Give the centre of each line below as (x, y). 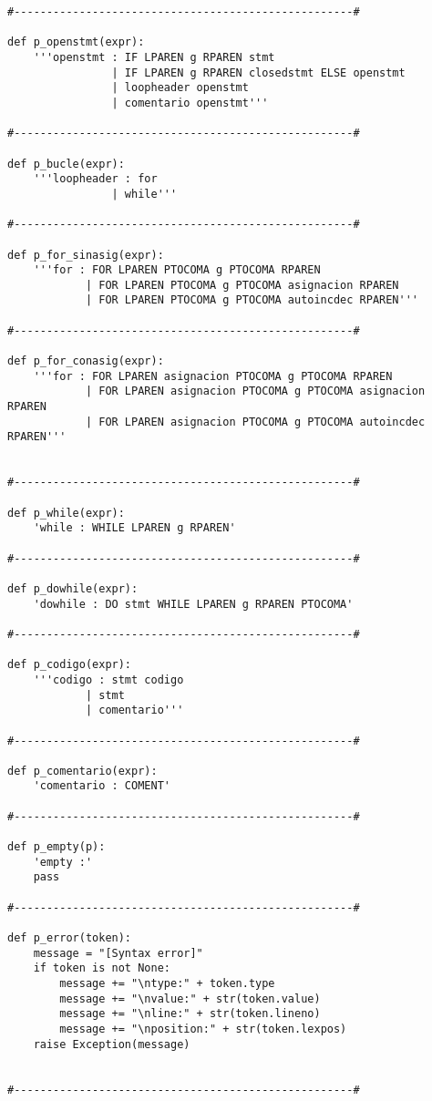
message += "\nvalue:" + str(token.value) (190, 998)
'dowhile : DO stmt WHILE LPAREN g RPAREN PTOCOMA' (193, 604)
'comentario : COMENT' (102, 786)
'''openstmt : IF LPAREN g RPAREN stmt (154, 57)
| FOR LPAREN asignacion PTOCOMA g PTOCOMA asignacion (255, 391)
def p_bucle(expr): (66, 164)
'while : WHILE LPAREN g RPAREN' (134, 528)
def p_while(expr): (66, 513)
